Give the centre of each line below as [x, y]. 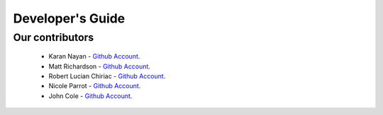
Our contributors [54, 37]
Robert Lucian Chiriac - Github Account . [107, 76]
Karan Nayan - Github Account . [94, 56]
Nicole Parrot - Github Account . [95, 86]
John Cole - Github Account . [90, 96]
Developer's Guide [69, 18]
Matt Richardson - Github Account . [99, 66]
